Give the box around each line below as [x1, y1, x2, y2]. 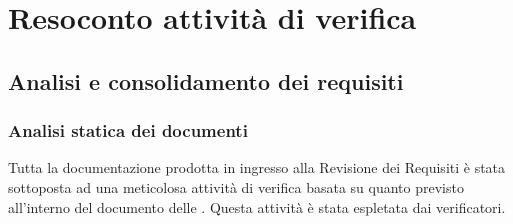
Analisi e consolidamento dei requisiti [8, 65, 404, 96]
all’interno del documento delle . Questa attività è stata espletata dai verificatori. [8, 196, 506, 217]
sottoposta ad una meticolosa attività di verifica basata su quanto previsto [8, 176, 464, 197]
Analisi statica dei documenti [8, 118, 248, 143]
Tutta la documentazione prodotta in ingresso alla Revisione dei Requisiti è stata [8, 157, 506, 178]
